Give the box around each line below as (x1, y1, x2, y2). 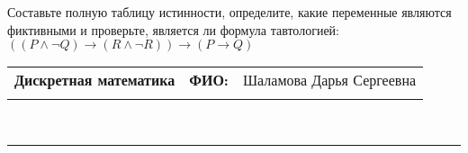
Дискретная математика (14, 69, 175, 91)
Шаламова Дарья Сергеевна (242, 69, 417, 91)
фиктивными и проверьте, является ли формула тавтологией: (7, 20, 339, 39)
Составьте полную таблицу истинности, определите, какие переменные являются (7, 3, 452, 21)
